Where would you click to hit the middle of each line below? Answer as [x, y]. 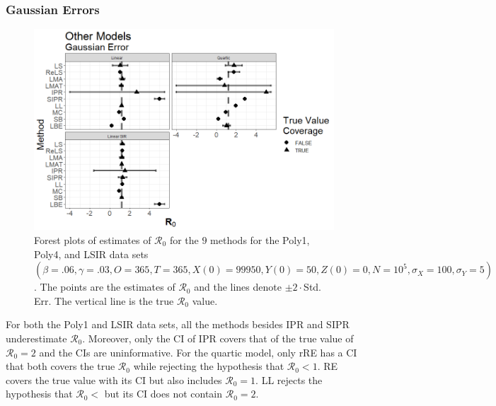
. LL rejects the [289, 379]
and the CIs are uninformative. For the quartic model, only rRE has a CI [198, 352]
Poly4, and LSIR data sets [91, 254]
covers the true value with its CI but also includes [114, 379]
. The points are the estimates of [105, 287]
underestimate [36, 338]
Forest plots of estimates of [93, 240]
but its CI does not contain [163, 394]
